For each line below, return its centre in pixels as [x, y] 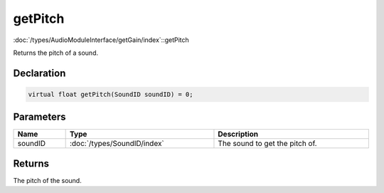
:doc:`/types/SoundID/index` [117, 144]
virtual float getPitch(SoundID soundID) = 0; [111, 94]
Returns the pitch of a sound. [56, 53]
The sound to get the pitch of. [267, 144]
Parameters [39, 117]
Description [238, 134]
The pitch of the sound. [47, 180]
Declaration [39, 73]
